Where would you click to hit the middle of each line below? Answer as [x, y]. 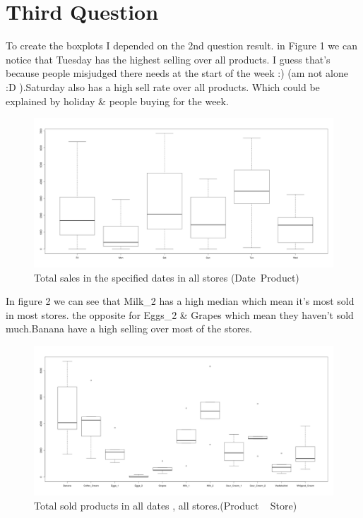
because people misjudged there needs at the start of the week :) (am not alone [177, 73]
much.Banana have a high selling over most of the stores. [129, 329]
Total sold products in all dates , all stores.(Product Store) [166, 505]
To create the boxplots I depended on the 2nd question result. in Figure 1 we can [181, 46]
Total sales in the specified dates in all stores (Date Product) [167, 277]
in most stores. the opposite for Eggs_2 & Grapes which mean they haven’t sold [180, 314]
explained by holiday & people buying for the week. [117, 101]
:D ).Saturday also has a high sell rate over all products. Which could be [163, 86]
